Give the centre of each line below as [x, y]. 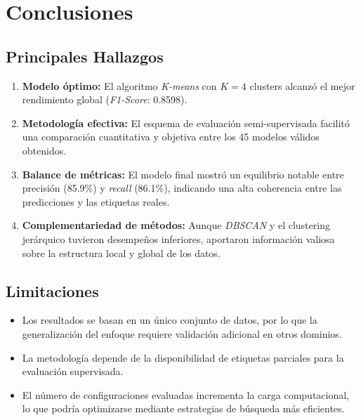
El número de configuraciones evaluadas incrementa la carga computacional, [186, 394]
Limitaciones [52, 290]
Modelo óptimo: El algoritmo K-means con [119, 85]
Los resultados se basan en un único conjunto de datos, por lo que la [170, 320]
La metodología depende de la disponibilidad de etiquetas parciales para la [183, 357]
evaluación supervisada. [73, 371]
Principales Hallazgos [85, 56]
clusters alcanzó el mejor [302, 85]
